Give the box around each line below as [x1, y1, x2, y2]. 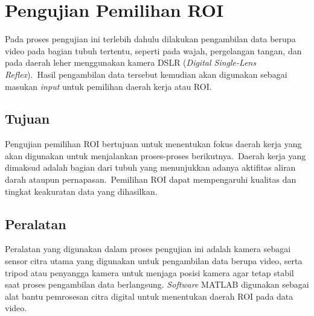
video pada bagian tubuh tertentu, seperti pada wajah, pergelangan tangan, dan [5, 44, 302, 57]
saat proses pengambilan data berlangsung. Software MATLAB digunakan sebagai [5, 278, 309, 291]
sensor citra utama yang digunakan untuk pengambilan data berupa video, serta [5, 254, 303, 267]
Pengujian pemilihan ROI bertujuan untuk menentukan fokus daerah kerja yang [5, 137, 302, 150]
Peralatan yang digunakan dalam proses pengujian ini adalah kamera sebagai [5, 242, 291, 255]
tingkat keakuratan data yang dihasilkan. [5, 185, 158, 197]
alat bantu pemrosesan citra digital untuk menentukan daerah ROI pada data [5, 289, 293, 302]
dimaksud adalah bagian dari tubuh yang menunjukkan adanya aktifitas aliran [5, 161, 296, 174]
